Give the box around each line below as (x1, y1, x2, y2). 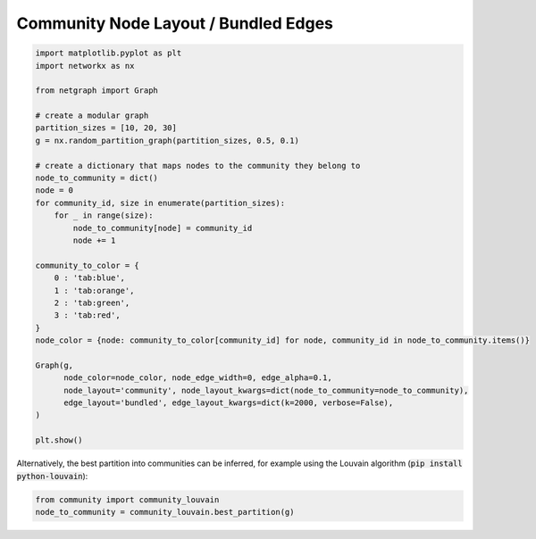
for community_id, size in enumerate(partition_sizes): (35, 197, 286, 208)
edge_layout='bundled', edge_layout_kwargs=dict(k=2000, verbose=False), (63, 398, 394, 408)
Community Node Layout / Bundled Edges (16, 13, 334, 33)
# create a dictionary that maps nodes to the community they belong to (35, 161, 361, 170)
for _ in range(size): (54, 211, 154, 220)
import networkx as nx (35, 61, 135, 70)
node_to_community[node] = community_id (72, 223, 253, 233)
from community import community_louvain (35, 494, 220, 504)
